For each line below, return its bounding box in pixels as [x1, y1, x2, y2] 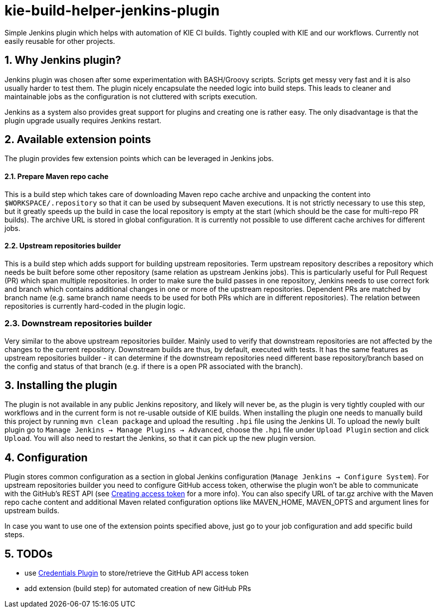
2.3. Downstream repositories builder [4, 318, 152, 329]
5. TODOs [4, 547, 53, 560]
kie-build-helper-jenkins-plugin [4, 2, 220, 19]
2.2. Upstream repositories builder [4, 241, 121, 250]
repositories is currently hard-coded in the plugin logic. [4, 301, 186, 310]
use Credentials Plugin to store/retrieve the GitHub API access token [24, 569, 249, 578]
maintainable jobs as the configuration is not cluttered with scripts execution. [4, 92, 257, 101]
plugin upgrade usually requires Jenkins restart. [4, 116, 162, 125]
